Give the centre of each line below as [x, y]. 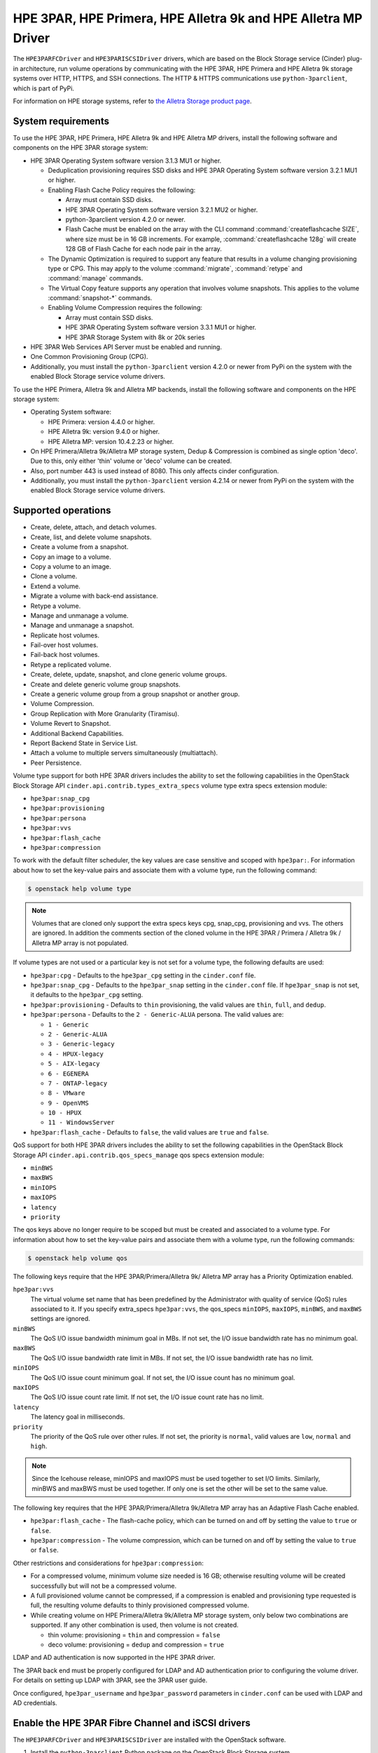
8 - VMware [66, 1093]
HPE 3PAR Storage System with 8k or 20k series [135, 337]
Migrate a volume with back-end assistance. [94, 596]
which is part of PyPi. [44, 88]
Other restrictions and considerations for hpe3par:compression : [108, 1563]
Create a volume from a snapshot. [79, 547]
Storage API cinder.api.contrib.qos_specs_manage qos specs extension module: [139, 1155]
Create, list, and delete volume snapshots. [91, 537]
